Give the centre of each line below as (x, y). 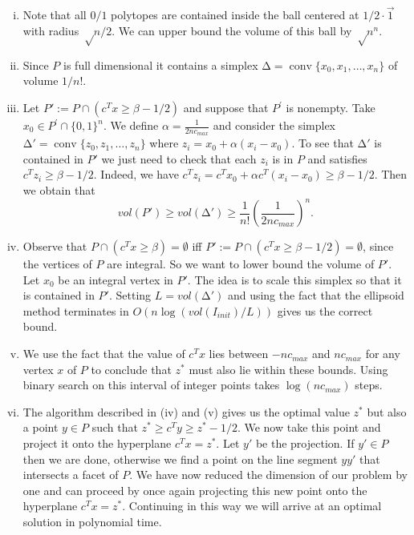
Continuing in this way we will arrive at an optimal (255, 506)
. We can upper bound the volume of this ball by (232, 30)
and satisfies (337, 158)
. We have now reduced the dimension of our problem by (268, 475)
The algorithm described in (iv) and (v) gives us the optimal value (186, 411)
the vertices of (57, 264)
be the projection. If (305, 443)
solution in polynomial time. (92, 522)
